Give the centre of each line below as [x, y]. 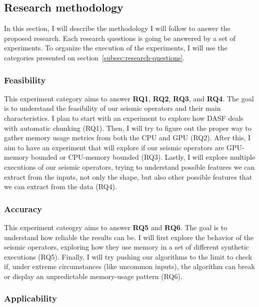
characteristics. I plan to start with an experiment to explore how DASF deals [124, 118]
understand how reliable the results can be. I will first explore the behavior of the [129, 237]
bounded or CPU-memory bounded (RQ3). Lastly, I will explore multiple [143, 157]
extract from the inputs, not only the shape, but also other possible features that [128, 176]
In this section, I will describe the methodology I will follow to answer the [117, 28]
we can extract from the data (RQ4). [60, 186]
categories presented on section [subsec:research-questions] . [94, 57]
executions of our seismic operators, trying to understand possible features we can [129, 166]
